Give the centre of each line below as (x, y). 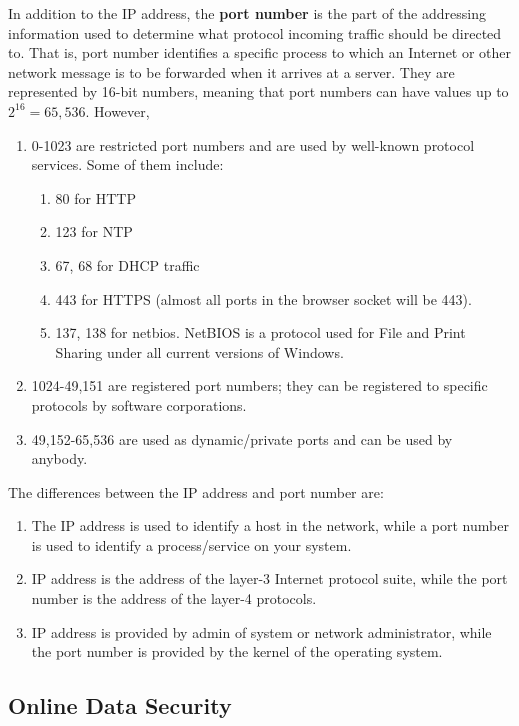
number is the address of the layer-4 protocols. (174, 598)
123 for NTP (94, 231)
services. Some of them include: (127, 164)
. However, (117, 110)
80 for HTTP (95, 197)
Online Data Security (120, 705)
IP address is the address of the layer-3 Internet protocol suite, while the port (269, 578)
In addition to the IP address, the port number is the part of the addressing (247, 13)
